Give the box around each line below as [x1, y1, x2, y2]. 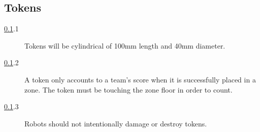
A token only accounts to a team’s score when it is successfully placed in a [24, 74, 256, 84]
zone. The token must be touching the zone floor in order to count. [24, 84, 233, 95]
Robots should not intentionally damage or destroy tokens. [24, 118, 207, 128]
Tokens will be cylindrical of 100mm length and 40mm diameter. [24, 40, 225, 51]
